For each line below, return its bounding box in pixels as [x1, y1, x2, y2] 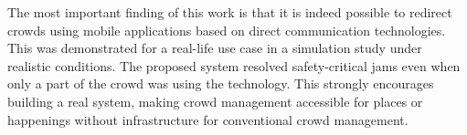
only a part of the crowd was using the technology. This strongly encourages [7, 74, 434, 93]
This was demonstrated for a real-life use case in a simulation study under [7, 38, 422, 57]
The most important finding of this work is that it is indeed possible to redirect [7, 3, 452, 21]
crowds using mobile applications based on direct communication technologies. [7, 20, 446, 39]
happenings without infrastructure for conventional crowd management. [7, 109, 409, 129]
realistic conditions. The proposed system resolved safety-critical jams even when [7, 56, 461, 75]
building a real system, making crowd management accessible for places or [7, 91, 423, 110]
